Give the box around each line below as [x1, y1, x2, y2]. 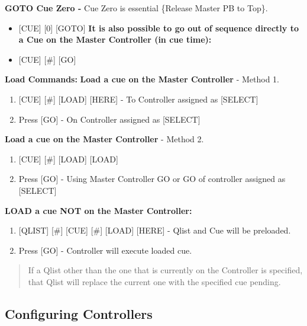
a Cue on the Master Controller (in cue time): [18, 33, 212, 46]
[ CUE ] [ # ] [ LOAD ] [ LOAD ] [18, 152, 118, 165]
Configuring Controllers [5, 304, 153, 322]
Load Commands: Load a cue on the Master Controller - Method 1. [5, 73, 279, 85]
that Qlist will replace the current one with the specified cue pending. [28, 275, 281, 287]
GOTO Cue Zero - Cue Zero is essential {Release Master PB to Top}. [5, 2, 268, 14]
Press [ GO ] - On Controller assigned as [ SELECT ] [18, 113, 201, 125]
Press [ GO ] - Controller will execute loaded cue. [18, 244, 192, 256]
